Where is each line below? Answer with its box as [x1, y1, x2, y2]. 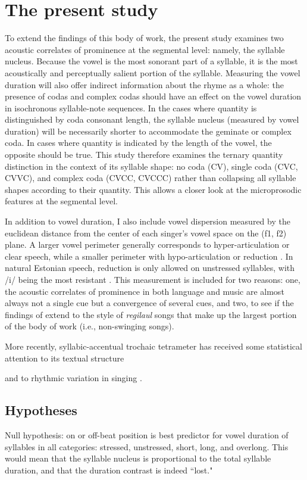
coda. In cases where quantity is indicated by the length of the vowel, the [5, 136, 272, 149]
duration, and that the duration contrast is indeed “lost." [5, 463, 213, 476]
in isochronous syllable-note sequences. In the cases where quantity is [5, 101, 257, 114]
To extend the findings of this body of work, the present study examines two [5, 32, 284, 44]
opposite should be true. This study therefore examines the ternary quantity [5, 148, 283, 161]
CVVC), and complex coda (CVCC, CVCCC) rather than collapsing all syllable [5, 172, 296, 184]
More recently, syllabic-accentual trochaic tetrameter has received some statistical [5, 339, 302, 352]
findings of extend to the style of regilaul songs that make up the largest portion [5, 308, 297, 320]
